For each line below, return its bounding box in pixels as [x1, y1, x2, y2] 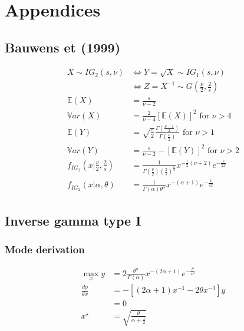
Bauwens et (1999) [5, 38, 121, 56]
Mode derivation [5, 241, 85, 256]
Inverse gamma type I [5, 211, 141, 229]
